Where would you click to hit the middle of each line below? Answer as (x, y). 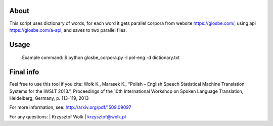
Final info (24, 72)
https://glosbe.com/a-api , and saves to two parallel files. (68, 30)
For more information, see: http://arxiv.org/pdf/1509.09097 (70, 107)
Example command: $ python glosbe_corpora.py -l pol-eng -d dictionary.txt (101, 57)
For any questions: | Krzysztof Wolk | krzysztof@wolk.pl (68, 116)
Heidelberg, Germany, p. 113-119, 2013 (49, 98)
